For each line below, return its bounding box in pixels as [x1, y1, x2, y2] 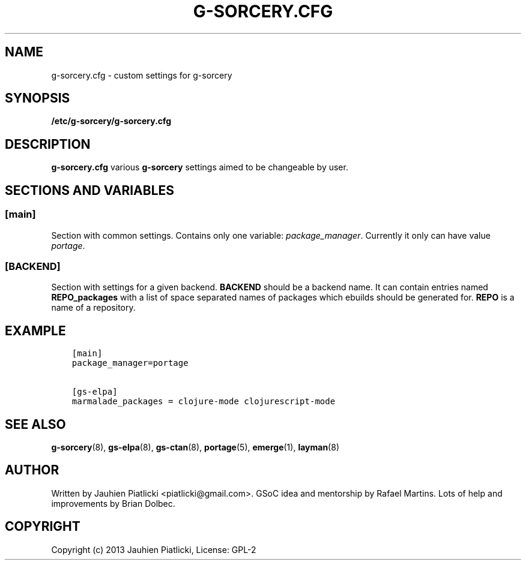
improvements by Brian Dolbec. [51, 498, 175, 509]
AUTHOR [5, 462, 59, 478]
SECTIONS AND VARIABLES [5, 182, 175, 198]
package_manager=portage [71, 358, 189, 368]
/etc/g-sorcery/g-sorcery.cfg [51, 116, 172, 127]
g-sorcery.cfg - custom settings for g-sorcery [51, 70, 232, 80]
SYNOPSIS [5, 91, 70, 106]
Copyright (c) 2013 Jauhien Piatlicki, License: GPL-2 [51, 544, 256, 555]
